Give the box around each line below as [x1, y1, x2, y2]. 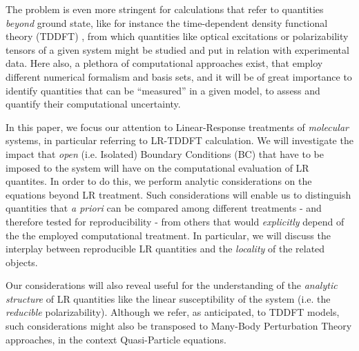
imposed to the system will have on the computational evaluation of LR [6, 160, 309, 174]
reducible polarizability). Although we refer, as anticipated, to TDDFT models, [6, 305, 340, 319]
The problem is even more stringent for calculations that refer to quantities [6, 2, 324, 16]
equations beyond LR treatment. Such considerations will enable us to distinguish [6, 187, 351, 201]
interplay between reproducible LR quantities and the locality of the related [6, 241, 325, 256]
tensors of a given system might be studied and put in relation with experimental [6, 42, 349, 57]
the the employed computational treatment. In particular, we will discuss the [6, 228, 331, 242]
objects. [6, 254, 38, 269]
